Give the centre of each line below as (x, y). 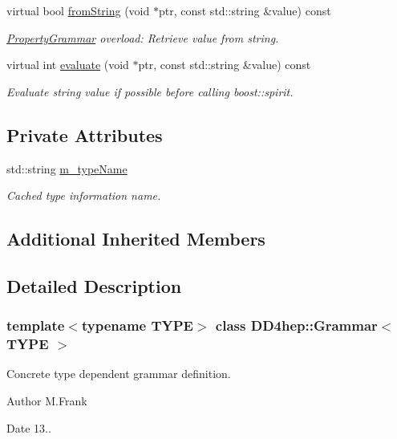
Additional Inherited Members (136, 239)
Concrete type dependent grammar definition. (119, 374)
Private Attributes (85, 134)
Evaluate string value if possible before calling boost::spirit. (150, 91)
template (36, 325)
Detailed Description (94, 285)
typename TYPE (137, 325)
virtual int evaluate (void (68, 65)
